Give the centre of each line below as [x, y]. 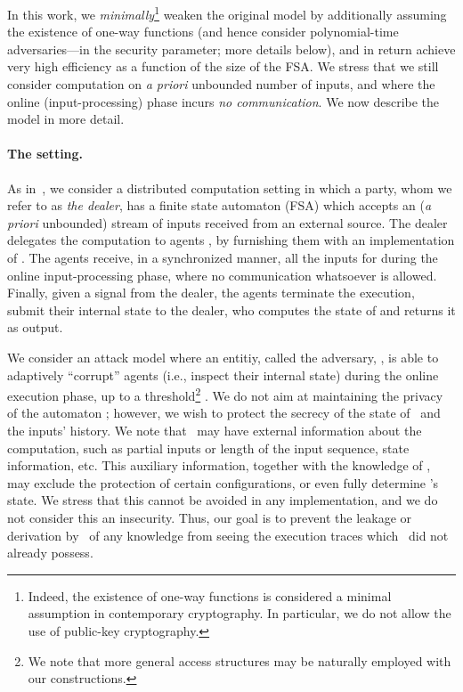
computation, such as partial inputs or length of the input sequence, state [208, 448]
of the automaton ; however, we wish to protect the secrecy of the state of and [224, 413]
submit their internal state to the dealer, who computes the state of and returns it [231, 309]
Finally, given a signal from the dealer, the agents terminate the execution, [211, 293]
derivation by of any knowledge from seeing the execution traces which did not [228, 535]
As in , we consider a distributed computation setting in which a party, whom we [230, 187]
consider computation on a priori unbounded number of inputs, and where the [221, 84]
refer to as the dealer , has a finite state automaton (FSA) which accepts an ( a [219, 205]
